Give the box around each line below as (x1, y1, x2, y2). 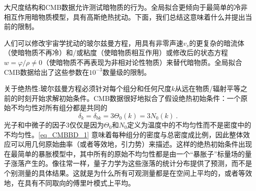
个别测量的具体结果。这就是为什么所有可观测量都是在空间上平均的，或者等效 (4, 167, 252, 178)
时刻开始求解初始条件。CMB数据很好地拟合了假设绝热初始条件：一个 (17, 93, 241, 103)
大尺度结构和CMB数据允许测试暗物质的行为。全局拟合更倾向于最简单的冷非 (4, 2, 248, 12)
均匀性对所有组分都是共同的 (17, 102, 107, 113)
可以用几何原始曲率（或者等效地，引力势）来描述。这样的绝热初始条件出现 (10, 139, 252, 149)
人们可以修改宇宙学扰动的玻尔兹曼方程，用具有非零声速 (4, 37, 183, 48)
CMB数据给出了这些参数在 (4, 66, 89, 77)
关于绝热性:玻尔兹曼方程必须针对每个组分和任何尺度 (4, 83, 171, 94)
